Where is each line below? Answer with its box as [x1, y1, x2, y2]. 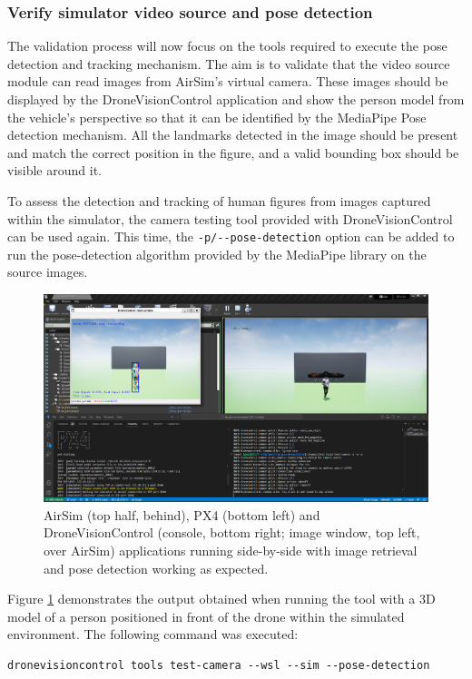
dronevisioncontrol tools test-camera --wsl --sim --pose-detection [7, 658, 430, 672]
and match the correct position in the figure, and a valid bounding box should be [7, 143, 459, 162]
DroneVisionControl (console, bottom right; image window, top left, [44, 523, 420, 542]
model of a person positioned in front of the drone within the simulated [7, 606, 405, 625]
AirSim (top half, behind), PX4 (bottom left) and [44, 505, 320, 524]
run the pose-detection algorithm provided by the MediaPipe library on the [7, 244, 427, 263]
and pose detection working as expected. [44, 558, 269, 577]
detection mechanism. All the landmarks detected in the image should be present [7, 125, 458, 144]
